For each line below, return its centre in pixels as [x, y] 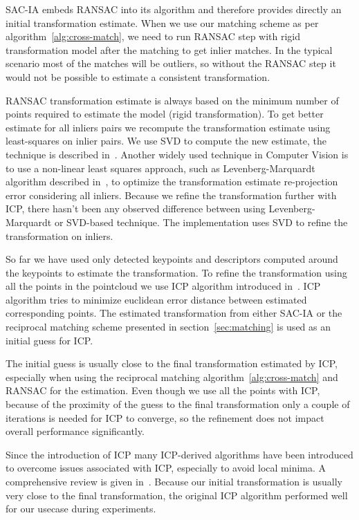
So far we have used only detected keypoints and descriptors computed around [172, 259]
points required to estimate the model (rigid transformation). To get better [165, 114]
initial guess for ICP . [49, 340]
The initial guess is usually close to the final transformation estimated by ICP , [172, 363]
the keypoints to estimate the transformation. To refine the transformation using [176, 272]
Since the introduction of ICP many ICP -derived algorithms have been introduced [179, 454]
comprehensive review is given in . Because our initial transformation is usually [174, 481]
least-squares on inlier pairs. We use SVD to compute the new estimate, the [166, 141]
